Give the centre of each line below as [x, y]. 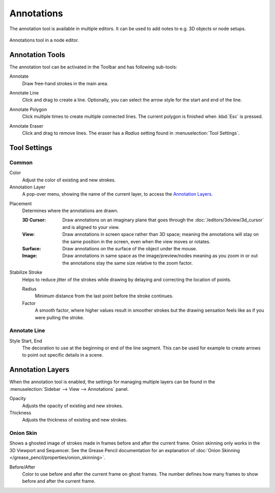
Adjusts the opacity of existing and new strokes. [73, 406]
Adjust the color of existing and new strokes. [69, 180]
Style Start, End [26, 341]
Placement [21, 203]
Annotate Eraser [26, 126]
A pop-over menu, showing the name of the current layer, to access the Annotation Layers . [118, 194]
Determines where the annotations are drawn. [70, 211]
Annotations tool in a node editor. [44, 40]
